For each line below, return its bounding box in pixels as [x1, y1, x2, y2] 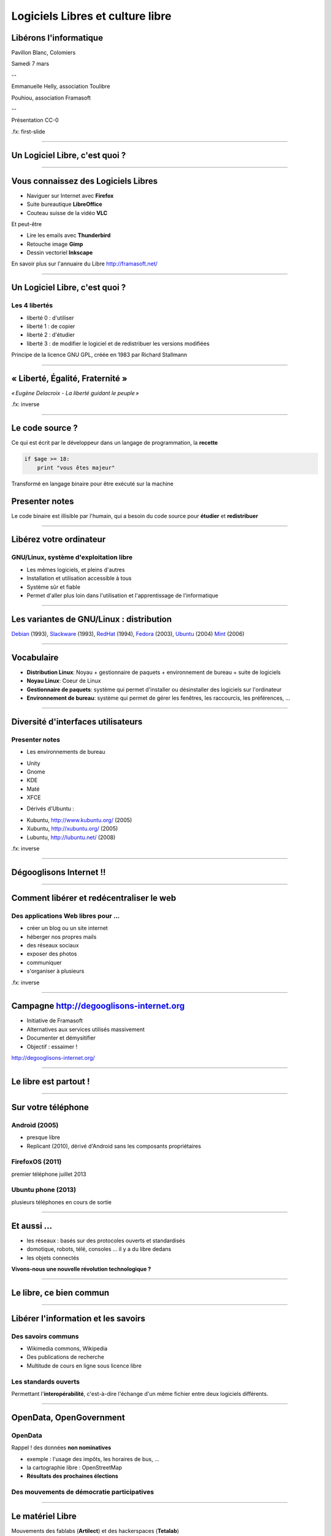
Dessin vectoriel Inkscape [26, 249, 93, 256]
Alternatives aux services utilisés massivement [26, 1025, 145, 1033]
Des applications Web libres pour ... [11, 911, 120, 920]
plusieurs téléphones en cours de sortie [11, 1198, 112, 1205]
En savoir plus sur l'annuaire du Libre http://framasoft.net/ [11, 260, 158, 267]
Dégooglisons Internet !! [11, 867, 106, 877]
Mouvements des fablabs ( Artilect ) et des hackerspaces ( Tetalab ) [11, 1527, 180, 1534]
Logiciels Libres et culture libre [11, 9, 172, 23]
